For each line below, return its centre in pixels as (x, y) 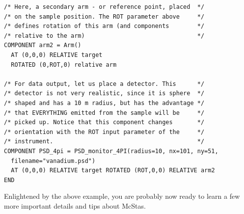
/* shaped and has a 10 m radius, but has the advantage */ (104, 103)
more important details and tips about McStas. (75, 205)
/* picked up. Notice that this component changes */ (104, 122)
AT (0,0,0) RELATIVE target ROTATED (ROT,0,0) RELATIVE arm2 (113, 171)
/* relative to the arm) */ (104, 36)
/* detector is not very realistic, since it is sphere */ (104, 94)
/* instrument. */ (104, 142)
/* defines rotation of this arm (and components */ (104, 26)
